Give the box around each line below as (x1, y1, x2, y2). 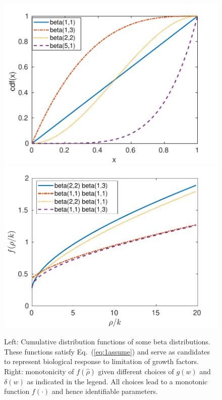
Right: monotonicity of (4, 366, 74, 376)
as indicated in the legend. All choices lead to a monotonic (27, 376, 208, 386)
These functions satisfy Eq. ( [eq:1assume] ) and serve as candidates (4, 346, 210, 357)
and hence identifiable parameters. (51, 386, 158, 396)
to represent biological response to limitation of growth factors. (4, 356, 199, 367)
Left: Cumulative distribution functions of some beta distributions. (4, 336, 210, 347)
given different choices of (98, 366, 174, 376)
